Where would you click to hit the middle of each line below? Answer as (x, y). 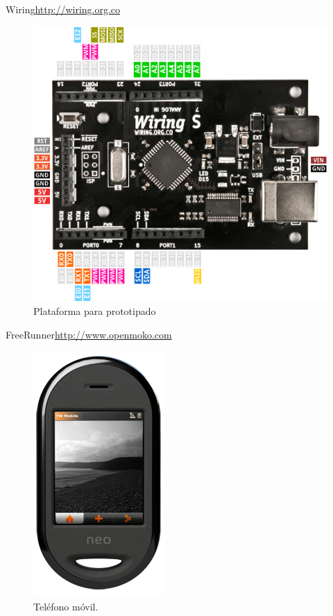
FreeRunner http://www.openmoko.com (89, 334)
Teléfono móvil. (66, 606)
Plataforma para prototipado (95, 310)
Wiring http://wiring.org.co (63, 9)
